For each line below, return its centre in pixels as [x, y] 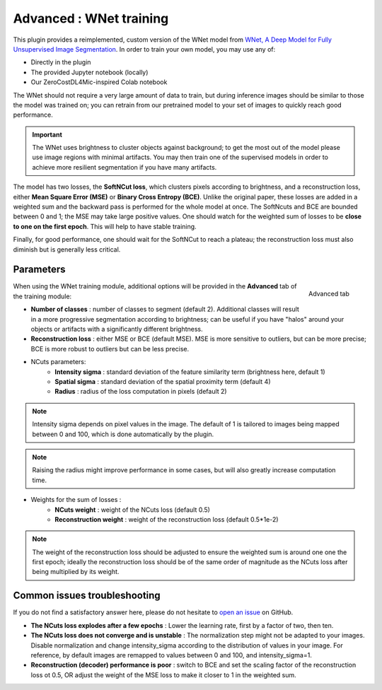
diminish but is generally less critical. [67, 249]
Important [47, 134]
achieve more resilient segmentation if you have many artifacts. [125, 167]
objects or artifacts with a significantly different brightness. [117, 329]
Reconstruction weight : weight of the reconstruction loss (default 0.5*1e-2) [167, 519]
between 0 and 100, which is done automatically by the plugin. [123, 434]
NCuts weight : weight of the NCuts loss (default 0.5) [132, 510]
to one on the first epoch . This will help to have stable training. [105, 226]
